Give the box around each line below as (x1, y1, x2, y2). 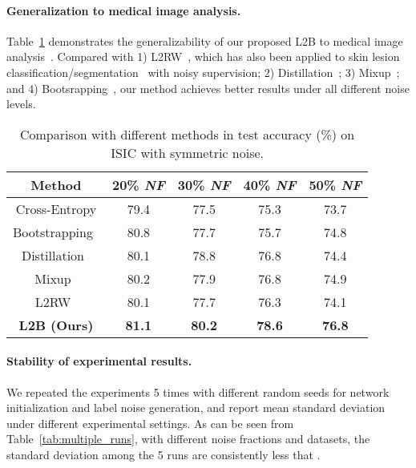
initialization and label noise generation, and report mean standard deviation (6, 399, 386, 416)
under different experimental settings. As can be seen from (6, 414, 294, 431)
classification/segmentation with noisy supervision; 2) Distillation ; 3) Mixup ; (6, 63, 400, 80)
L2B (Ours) (18, 315, 94, 334)
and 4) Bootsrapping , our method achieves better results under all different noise (6, 79, 410, 96)
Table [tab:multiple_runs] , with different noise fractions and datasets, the (6, 430, 370, 447)
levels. (6, 95, 36, 112)
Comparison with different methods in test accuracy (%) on (19, 124, 355, 143)
